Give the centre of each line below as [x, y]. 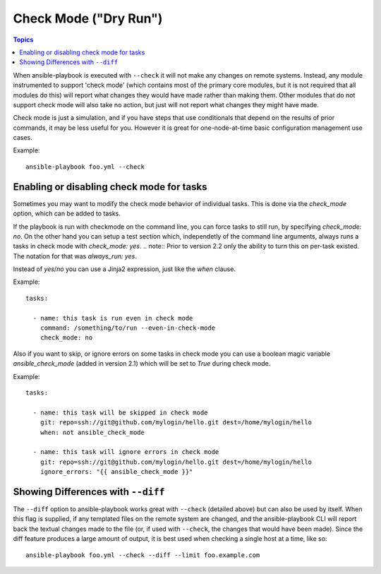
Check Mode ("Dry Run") [88, 18]
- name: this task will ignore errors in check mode [126, 452]
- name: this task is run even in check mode [113, 318]
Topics [23, 40]
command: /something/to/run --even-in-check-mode [127, 328]
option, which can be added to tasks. [67, 214]
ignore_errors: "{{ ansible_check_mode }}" [116, 472]
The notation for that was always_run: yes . [75, 256]
